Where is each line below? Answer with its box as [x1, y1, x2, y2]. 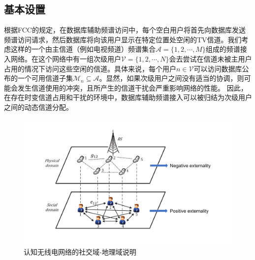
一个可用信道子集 [17, 73, 73, 83]
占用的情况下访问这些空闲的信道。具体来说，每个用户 [4, 63, 176, 73]
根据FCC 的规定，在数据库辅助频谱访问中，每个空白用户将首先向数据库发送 [4, 25, 246, 35]
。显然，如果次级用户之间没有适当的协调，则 [99, 73, 244, 83]
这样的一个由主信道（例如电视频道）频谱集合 [10, 44, 156, 54]
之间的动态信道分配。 [4, 101, 73, 112]
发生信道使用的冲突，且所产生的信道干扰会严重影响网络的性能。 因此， [17, 82, 248, 93]
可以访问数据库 [193, 63, 242, 73]
